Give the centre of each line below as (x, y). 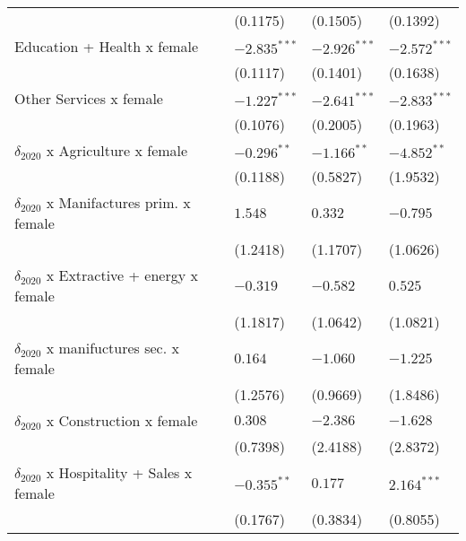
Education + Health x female (107, 46)
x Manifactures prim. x (118, 202)
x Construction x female (122, 420)
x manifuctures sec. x (112, 348)
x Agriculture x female (117, 150)
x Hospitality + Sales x (119, 472)
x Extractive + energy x (122, 275)
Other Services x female (89, 98)
